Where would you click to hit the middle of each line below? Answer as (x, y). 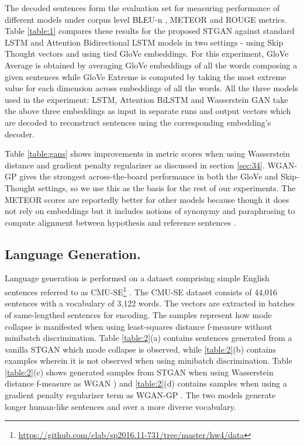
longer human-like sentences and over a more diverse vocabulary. (120, 406)
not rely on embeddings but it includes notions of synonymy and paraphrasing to (150, 211)
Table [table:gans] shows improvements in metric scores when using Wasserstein (147, 153)
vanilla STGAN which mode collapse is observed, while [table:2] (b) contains (141, 349)
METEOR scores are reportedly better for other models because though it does (147, 199)
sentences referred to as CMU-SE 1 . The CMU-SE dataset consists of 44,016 (141, 291)
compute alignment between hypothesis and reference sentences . (120, 222)
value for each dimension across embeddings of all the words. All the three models (151, 88)
